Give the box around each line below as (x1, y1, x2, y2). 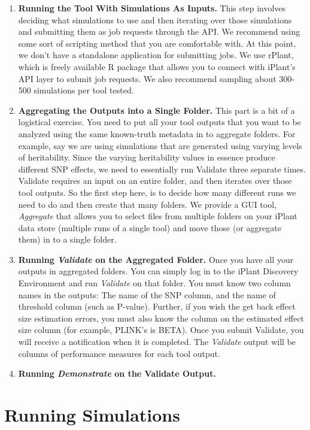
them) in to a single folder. (18, 233, 117, 246)
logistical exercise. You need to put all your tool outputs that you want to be (18, 116, 301, 128)
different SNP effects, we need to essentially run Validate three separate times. (18, 162, 306, 175)
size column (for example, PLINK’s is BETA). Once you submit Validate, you (18, 323, 304, 336)
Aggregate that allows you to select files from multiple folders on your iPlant (18, 210, 297, 222)
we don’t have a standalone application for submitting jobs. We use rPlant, (18, 49, 294, 61)
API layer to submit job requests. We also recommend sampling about (18, 72, 276, 84)
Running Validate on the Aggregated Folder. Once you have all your (18, 253, 294, 265)
